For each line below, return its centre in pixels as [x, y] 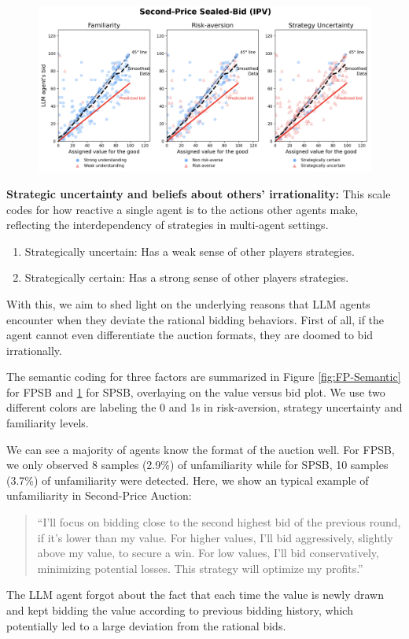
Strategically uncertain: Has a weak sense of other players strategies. [190, 251]
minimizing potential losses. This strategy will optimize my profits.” [200, 568]
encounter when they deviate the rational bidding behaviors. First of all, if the [195, 319]
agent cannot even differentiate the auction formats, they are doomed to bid [190, 335]
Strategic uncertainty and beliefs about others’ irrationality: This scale [199, 193]
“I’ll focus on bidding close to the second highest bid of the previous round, [219, 522]
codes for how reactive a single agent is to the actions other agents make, [182, 209]
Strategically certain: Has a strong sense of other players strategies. [187, 277]
